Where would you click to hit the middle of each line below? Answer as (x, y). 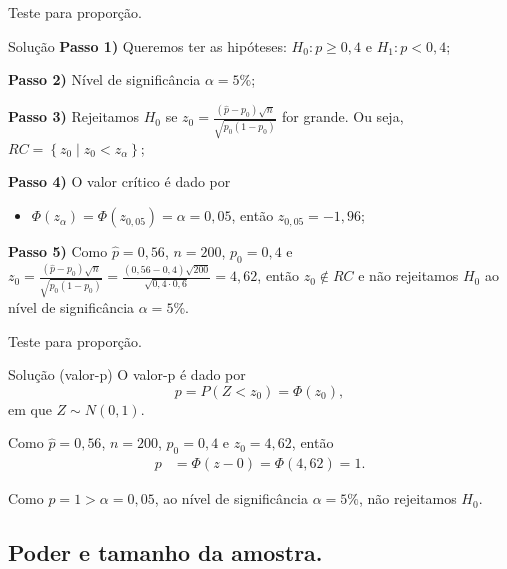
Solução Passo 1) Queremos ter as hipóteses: (147, 45)
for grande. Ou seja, (343, 116)
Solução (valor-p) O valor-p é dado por (127, 374)
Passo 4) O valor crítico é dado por (119, 181)
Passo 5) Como (58, 251)
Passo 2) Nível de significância (104, 79)
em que (30, 408)
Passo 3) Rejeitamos (74, 116)
